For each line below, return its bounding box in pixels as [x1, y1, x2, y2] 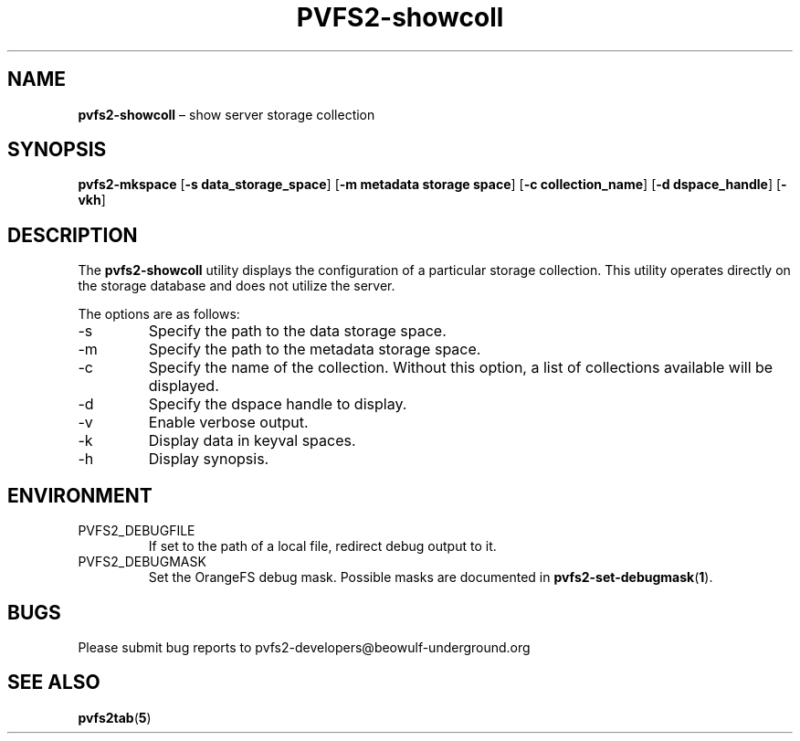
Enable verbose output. [148, 413, 309, 432]
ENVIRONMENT [7, 483, 153, 507]
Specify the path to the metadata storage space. [148, 340, 481, 359]
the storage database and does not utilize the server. [78, 278, 395, 294]
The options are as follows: [78, 306, 240, 323]
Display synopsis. [148, 450, 269, 469]
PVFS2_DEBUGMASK [78, 554, 206, 570]
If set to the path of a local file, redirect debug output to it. [148, 538, 497, 555]
